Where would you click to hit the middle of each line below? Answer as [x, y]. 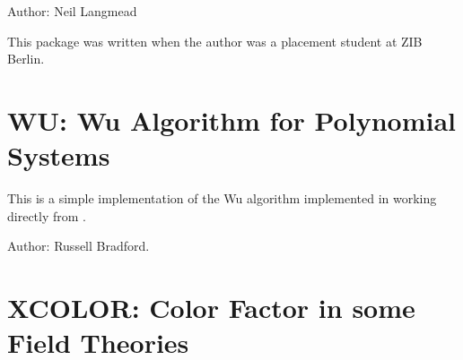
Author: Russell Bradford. [79, 246]
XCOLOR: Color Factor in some [211, 308]
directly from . [47, 215]
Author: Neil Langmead [72, 11]
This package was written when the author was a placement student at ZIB [215, 41]
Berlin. [26, 59]
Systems [59, 155]
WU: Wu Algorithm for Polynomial [231, 120]
